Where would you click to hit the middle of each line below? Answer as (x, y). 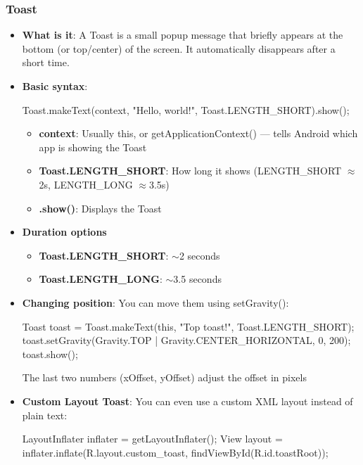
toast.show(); (50, 353)
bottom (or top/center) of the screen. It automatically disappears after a (179, 48)
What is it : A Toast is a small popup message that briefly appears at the (183, 35)
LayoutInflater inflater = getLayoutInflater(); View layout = (152, 439)
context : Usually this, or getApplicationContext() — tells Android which (198, 133)
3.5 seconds (197, 279)
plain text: (45, 415)
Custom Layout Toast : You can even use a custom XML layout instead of (187, 401)
